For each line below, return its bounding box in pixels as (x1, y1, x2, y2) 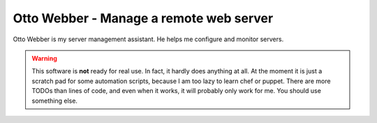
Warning (31, 54, 57, 62)
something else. (31, 96, 78, 105)
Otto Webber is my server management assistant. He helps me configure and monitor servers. (13, 35, 284, 43)
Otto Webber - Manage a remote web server (13, 10, 274, 26)
